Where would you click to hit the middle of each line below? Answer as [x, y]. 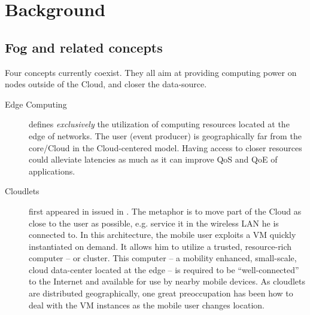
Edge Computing [36, 104]
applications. [52, 171]
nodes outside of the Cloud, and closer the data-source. [106, 84]
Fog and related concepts [84, 47]
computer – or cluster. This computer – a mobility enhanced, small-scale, [163, 258]
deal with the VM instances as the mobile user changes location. [147, 305]
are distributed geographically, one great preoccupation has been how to [161, 293]
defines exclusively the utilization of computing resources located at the [159, 124]
